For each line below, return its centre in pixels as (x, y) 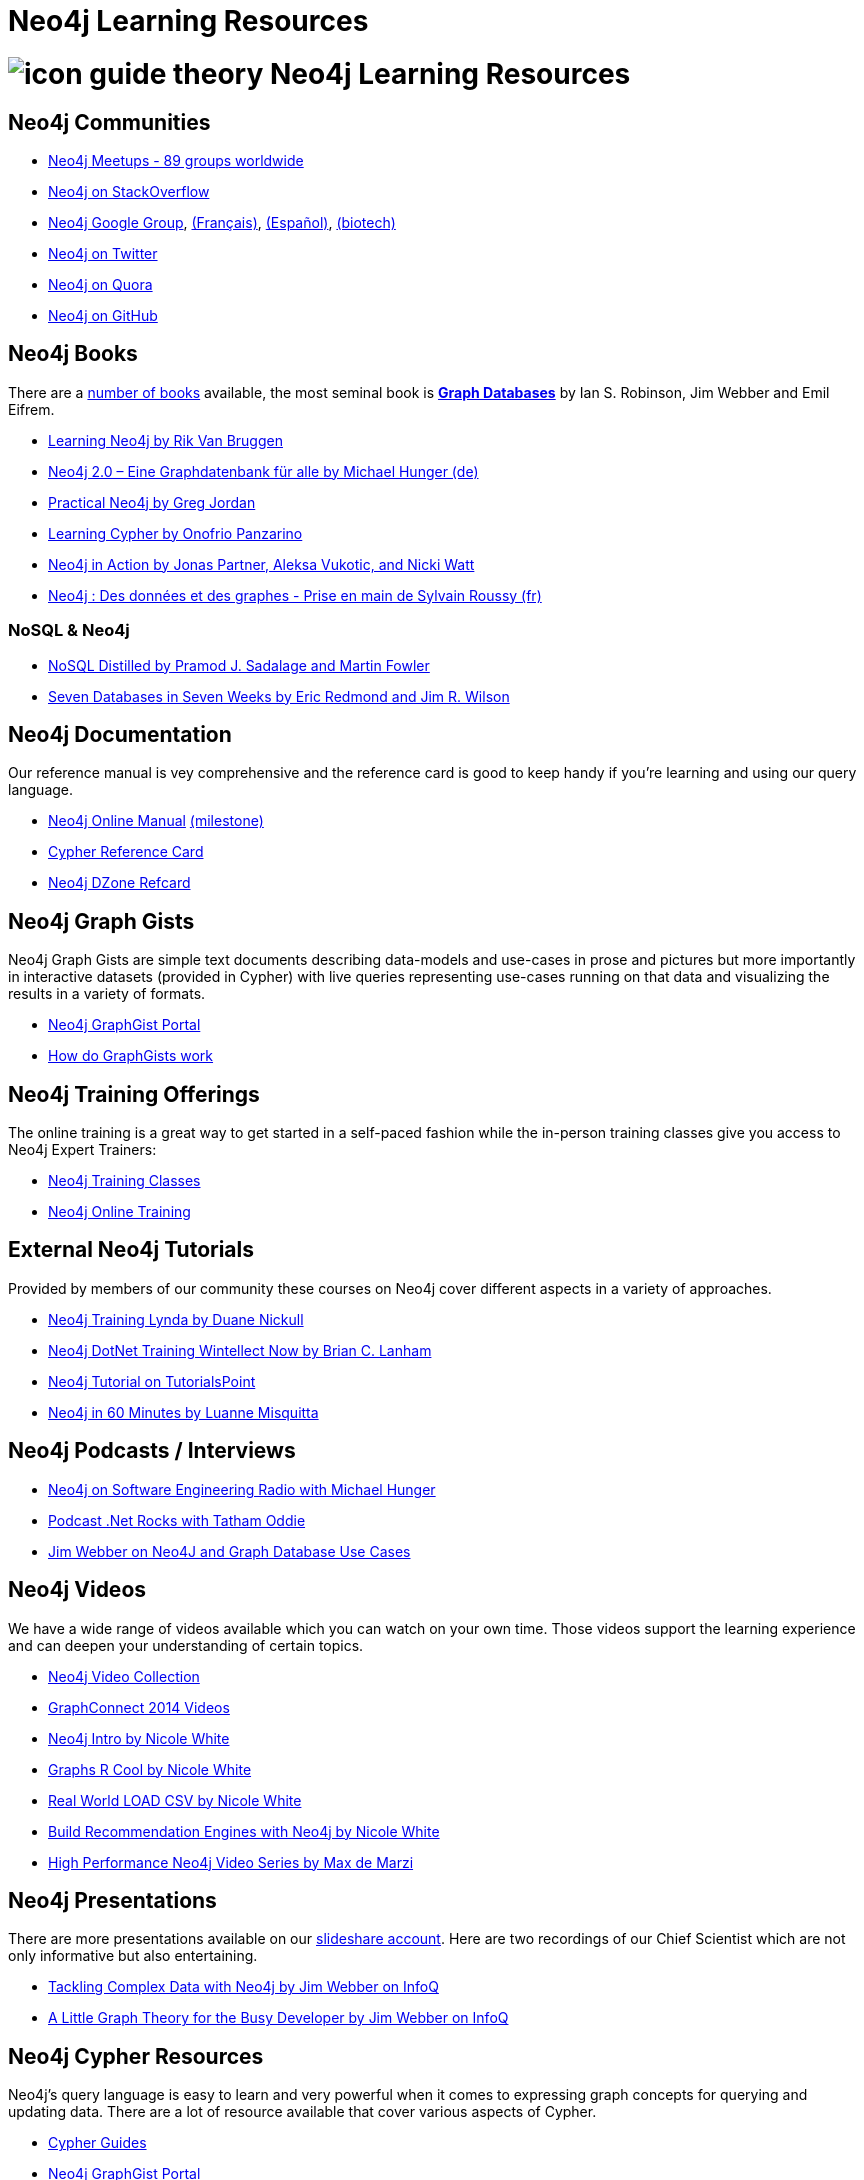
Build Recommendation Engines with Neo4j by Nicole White (244, 1831)
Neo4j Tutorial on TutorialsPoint (152, 1381)
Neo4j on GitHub (103, 315)
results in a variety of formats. (107, 994)
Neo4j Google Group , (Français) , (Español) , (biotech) (222, 222)
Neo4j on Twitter (103, 253)
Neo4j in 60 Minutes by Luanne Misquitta (183, 1412)
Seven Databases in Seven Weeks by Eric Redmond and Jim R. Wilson (279, 696)
